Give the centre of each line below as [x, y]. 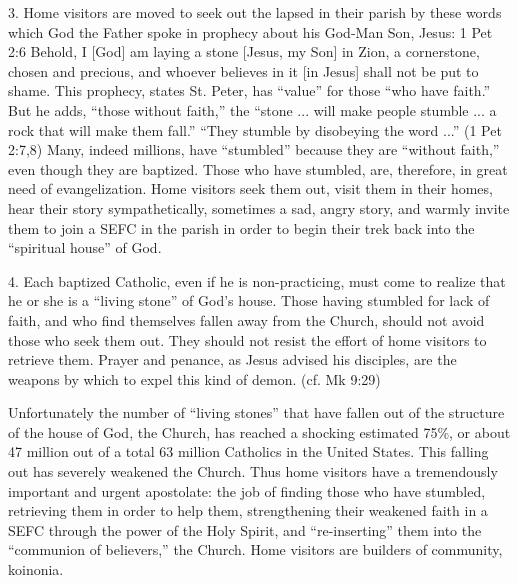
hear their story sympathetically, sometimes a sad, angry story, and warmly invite [259, 207]
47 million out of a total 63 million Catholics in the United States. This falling [248, 451]
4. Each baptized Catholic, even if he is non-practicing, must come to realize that [257, 280]
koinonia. [36, 569]
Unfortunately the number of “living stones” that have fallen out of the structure [256, 412]
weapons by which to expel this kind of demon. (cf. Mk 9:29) [194, 378]
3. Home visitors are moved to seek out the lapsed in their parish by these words [255, 12]
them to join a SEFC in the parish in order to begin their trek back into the [241, 227]
